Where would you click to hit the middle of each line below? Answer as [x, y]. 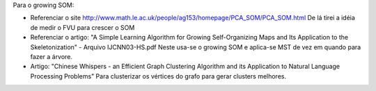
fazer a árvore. [52, 56]
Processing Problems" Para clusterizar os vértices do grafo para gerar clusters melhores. [158, 76]
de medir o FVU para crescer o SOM [83, 27]
